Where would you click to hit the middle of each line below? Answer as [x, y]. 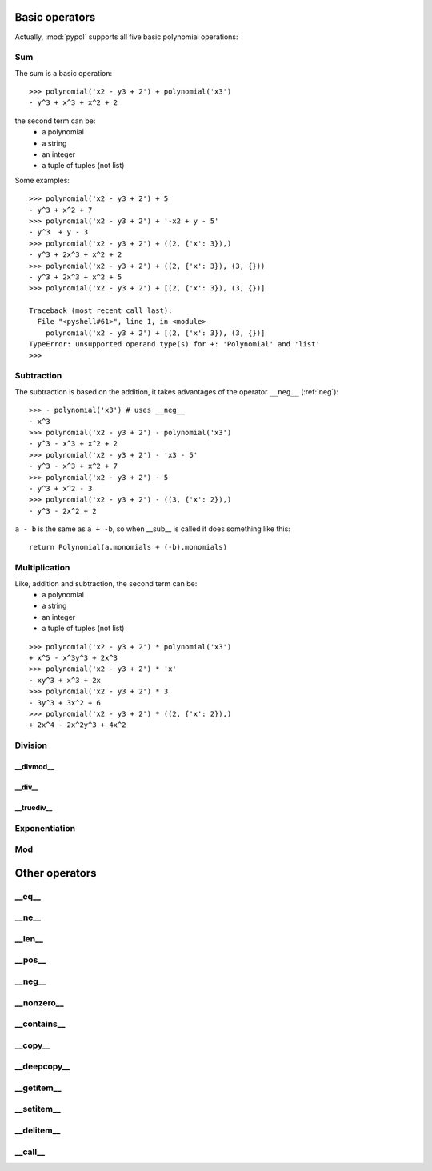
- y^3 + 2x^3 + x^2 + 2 [76, 255]
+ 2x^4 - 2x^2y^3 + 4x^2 [78, 725]
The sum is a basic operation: [64, 73]
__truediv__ [34, 807]
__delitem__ [38, 1130]
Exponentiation [45, 828]
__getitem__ [38, 1088]
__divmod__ [35, 766]
